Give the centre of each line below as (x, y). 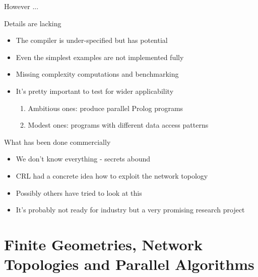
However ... (21, 6)
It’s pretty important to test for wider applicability (95, 91)
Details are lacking (33, 23)
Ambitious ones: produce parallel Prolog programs (106, 108)
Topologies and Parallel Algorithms (129, 264)
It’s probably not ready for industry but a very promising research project (130, 210)
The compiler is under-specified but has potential (92, 40)
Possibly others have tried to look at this (79, 192)
